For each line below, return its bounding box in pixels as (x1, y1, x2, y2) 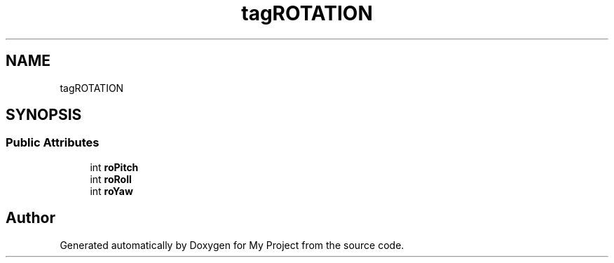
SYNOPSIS (6, 106, 82, 124)
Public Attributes (6, 135, 100, 150)
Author (6, 209, 55, 227)
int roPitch (90, 161, 139, 173)
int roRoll (90, 173, 132, 185)
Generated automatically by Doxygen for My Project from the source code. (60, 238, 404, 251)
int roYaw (90, 184, 133, 197)
